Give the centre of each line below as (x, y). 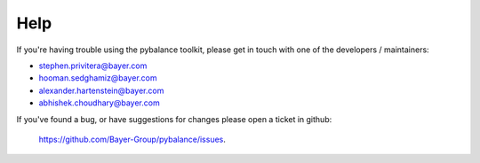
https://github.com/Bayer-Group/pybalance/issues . (132, 139)
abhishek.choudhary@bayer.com (99, 103)
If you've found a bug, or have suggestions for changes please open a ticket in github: (174, 119)
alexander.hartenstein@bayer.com (101, 90)
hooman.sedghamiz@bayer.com (98, 78)
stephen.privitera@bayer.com (93, 66)
